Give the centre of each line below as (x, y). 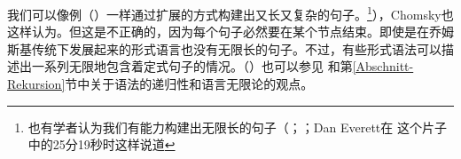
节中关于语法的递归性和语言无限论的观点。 (189, 84)
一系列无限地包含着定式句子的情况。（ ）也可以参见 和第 (192, 66)
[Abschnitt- (383, 66)
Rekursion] (36, 84)
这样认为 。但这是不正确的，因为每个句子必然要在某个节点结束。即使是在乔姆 (230, 32)
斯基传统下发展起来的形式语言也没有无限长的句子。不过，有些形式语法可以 (224, 48)
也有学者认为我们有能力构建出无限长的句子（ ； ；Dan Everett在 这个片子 (237, 127)
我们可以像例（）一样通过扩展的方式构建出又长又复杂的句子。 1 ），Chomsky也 (230, 13)
